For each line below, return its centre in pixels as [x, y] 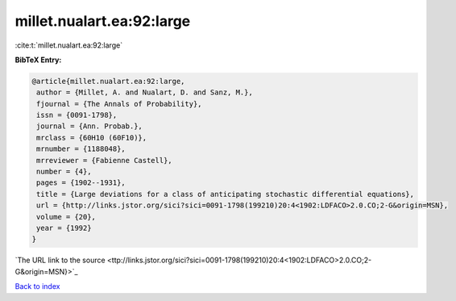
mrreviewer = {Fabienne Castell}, [104, 160]
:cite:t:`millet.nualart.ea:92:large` [69, 45]
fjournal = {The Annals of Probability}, [119, 104]
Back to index [37, 286]
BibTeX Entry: [38, 60]
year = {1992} [64, 228]
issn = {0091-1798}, [77, 115]
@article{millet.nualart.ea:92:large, [108, 81]
